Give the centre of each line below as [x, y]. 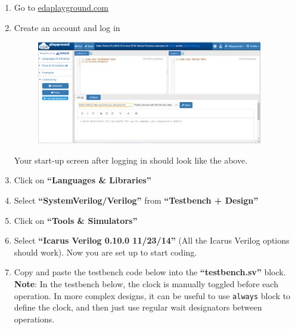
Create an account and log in [67, 27]
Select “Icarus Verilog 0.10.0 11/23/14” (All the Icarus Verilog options [152, 240]
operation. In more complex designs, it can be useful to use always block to [152, 295]
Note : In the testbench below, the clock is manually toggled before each [146, 284]
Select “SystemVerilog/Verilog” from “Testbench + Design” [136, 200]
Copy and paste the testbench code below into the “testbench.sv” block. [150, 272]
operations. [34, 319]
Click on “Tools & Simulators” [76, 220]
